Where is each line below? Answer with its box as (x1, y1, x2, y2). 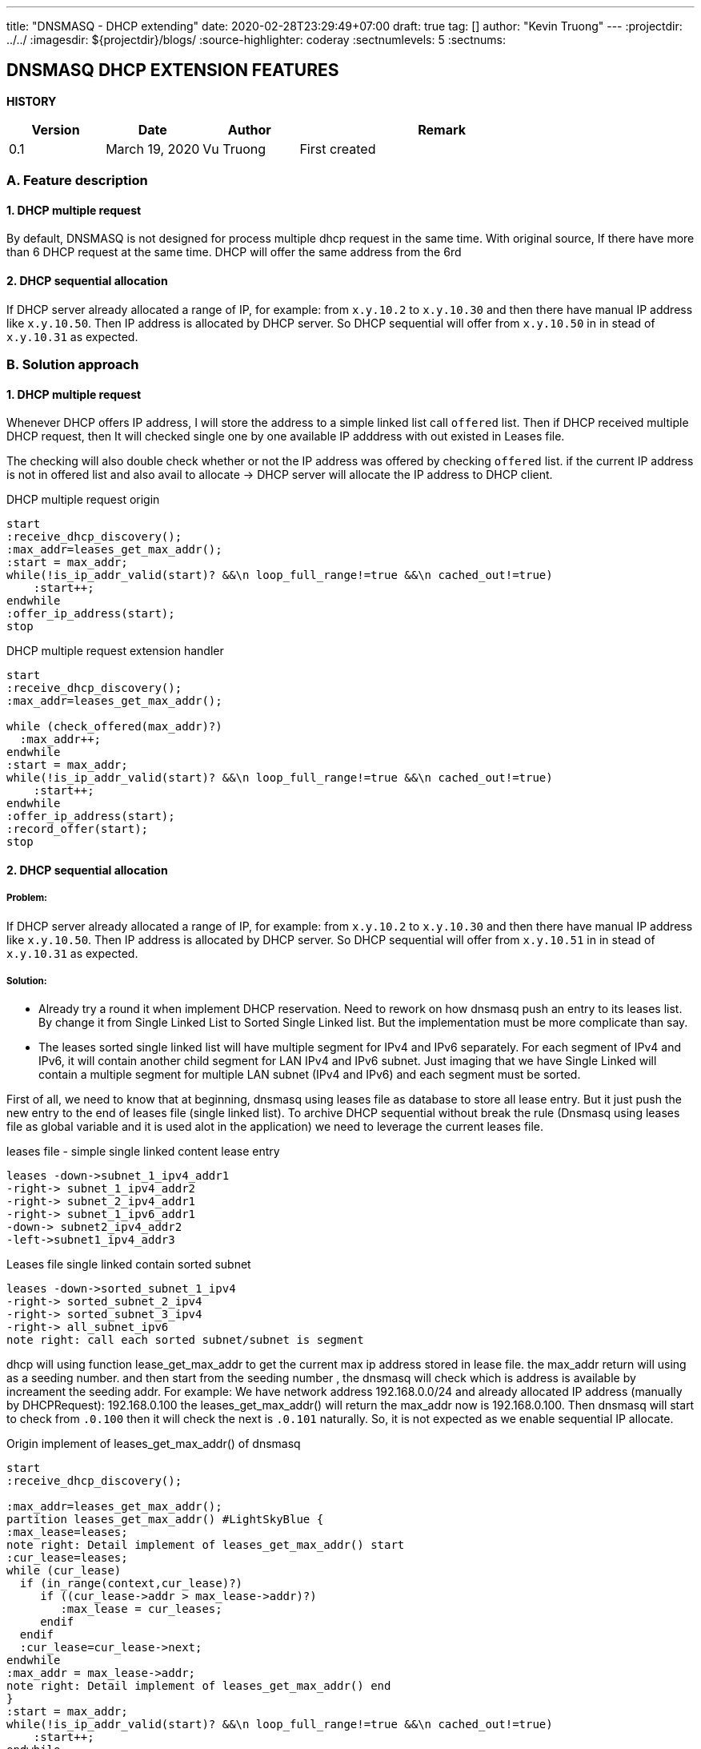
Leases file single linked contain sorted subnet (6, 1257, 251, 1272)
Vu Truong (202, 140, 266, 157)
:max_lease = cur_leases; (60, 1602, 222, 1616)
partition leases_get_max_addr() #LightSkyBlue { (6, 1513, 324, 1526)
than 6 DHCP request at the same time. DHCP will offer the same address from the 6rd (6, 245, 462, 259)
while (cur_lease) (6, 1564, 122, 1578)
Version (31, 121, 80, 138)
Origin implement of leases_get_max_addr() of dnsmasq (6, 1437, 301, 1451)
